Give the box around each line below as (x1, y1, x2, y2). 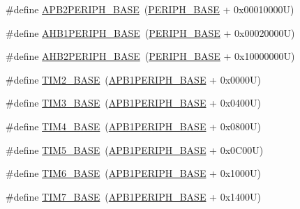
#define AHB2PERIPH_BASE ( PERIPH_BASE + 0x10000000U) (6, 49, 295, 63)
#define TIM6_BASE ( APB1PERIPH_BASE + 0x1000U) (6, 166, 261, 180)
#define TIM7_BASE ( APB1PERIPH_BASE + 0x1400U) (6, 189, 261, 203)
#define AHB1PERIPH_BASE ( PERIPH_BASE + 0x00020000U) (6, 25, 295, 40)
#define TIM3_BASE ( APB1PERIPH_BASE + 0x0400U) (6, 95, 261, 110)
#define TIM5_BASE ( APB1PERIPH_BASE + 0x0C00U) (6, 142, 264, 157)
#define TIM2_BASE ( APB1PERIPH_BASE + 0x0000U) (6, 72, 261, 86)
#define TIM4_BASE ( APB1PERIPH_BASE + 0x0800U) (6, 118, 261, 133)
